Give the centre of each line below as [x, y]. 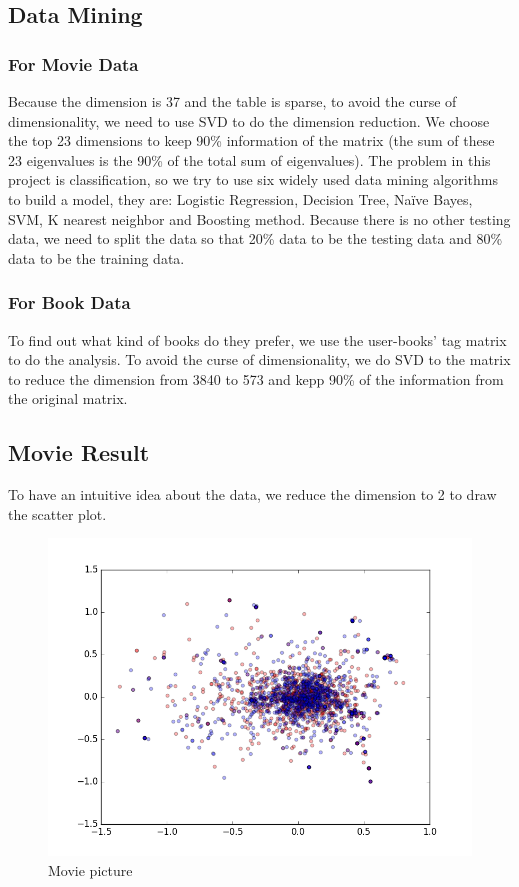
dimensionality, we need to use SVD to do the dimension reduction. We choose [249, 120]
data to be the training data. [96, 257]
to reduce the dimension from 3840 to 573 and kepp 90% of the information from [256, 378]
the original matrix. [68, 398]
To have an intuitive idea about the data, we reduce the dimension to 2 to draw [252, 494]
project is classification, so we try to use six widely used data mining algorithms [253, 179]
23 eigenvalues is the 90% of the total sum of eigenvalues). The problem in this [249, 159]
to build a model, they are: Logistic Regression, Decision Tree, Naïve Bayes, [240, 198]
